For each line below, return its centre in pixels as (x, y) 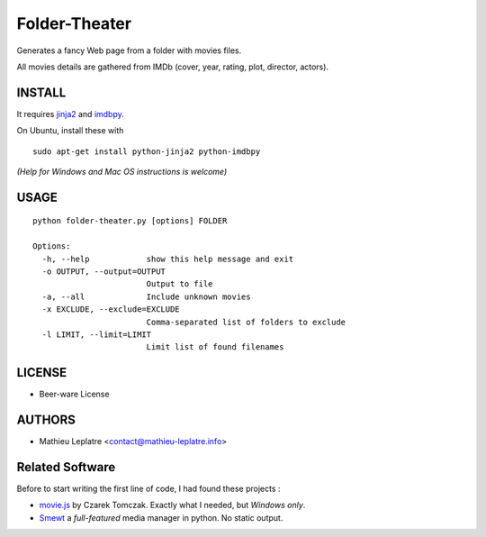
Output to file (180, 284)
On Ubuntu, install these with (70, 131)
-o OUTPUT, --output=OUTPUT (104, 271)
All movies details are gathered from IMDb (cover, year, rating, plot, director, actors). (172, 67)
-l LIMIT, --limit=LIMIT (97, 334)
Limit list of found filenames (215, 347)
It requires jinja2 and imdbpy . (71, 114)
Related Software (66, 467)
